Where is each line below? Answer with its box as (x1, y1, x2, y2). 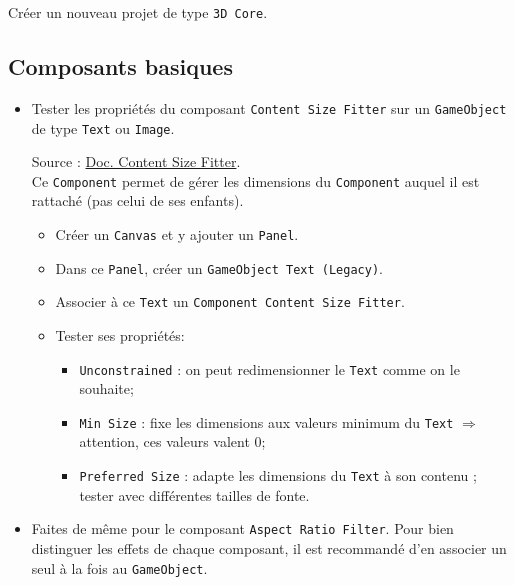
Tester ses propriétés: (55, 324, 185, 345)
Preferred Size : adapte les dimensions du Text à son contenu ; (79, 465, 477, 486)
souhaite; (79, 378, 134, 399)
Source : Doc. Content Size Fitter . (31, 151, 241, 172)
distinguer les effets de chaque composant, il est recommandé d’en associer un (31, 537, 507, 558)
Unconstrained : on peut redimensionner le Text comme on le (79, 358, 460, 379)
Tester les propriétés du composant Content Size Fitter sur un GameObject (31, 97, 507, 118)
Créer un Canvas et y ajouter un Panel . (55, 224, 299, 245)
